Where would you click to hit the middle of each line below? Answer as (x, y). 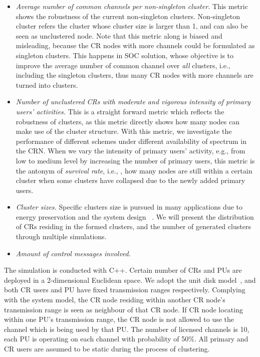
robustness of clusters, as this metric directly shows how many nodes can (127, 121)
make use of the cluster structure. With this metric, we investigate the (124, 131)
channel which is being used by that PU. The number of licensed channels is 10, (127, 329)
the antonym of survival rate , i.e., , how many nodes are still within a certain (134, 170)
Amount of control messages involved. (73, 253)
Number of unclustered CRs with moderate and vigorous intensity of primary (133, 102)
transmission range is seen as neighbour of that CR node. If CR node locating (123, 309)
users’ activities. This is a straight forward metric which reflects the (120, 111)
